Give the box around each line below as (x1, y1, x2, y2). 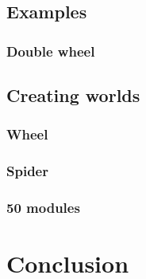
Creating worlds (6, 83, 140, 108)
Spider (6, 161, 48, 181)
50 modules (6, 198, 80, 218)
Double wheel (6, 41, 95, 61)
